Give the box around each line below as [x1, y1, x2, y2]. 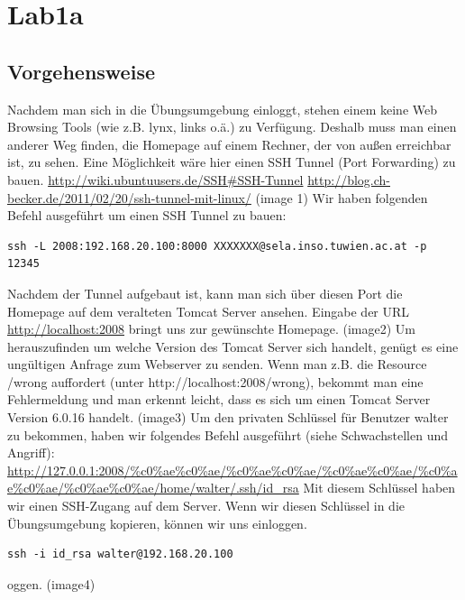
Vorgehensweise [7, 57, 155, 85]
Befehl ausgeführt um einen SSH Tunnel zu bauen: [7, 206, 287, 225]
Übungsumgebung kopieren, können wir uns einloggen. [7, 513, 307, 532]
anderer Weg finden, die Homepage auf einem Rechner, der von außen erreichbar [7, 134, 451, 153]
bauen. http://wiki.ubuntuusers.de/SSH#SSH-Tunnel [7, 170, 304, 189]
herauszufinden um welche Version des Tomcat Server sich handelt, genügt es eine [7, 337, 459, 355]
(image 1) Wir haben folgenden [255, 188, 428, 207]
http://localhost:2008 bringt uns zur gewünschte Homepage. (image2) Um [7, 319, 415, 338]
